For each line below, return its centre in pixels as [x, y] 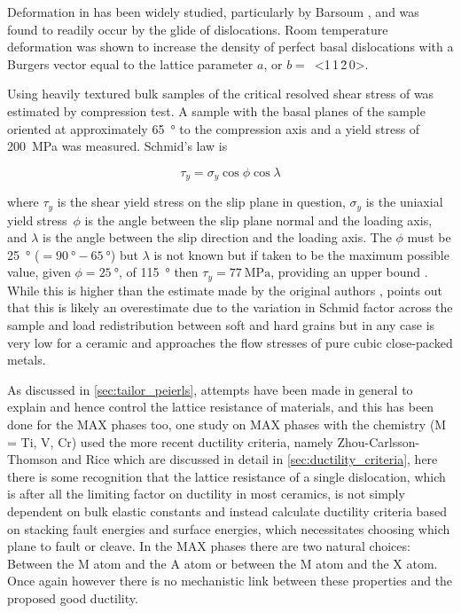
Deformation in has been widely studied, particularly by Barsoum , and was [213, 12]
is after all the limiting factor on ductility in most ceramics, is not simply [206, 494]
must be [429, 237]
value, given [39, 272]
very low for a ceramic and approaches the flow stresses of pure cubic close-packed [230, 342]
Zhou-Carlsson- [379, 441]
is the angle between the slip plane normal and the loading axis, [258, 220]
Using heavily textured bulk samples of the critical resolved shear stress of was [221, 94]
